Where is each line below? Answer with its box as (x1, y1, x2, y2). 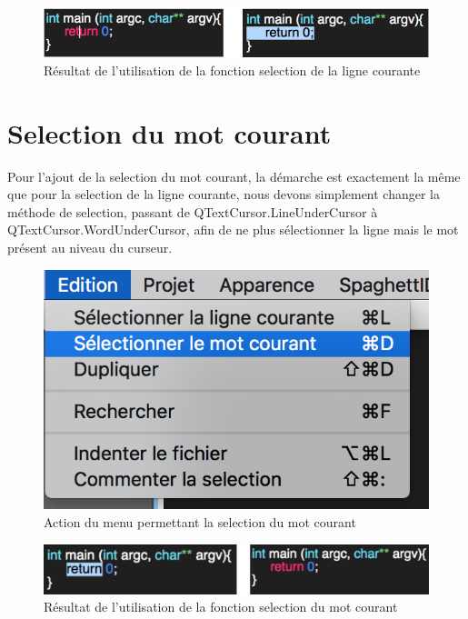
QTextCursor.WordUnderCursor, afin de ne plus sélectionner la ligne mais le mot (7, 220, 459, 239)
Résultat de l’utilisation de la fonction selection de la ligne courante (44, 60, 421, 79)
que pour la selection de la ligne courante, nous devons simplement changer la (7, 185, 441, 204)
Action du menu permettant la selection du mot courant (44, 512, 356, 531)
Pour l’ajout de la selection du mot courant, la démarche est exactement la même (7, 166, 461, 185)
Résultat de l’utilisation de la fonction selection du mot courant (44, 597, 398, 616)
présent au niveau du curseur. (7, 238, 173, 257)
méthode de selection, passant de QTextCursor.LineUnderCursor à (7, 202, 378, 221)
